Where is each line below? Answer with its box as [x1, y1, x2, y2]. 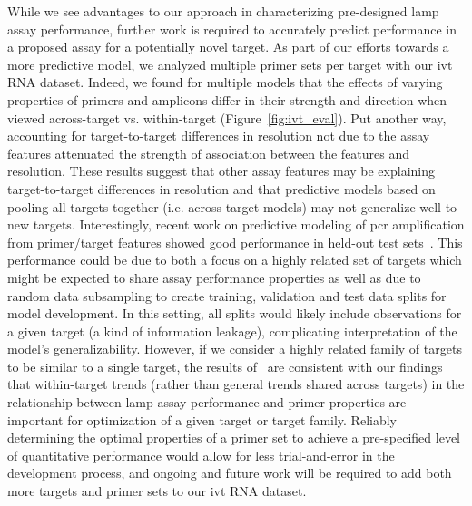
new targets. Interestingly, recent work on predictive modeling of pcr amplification [7, 215, 465, 234]
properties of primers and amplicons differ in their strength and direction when [7, 90, 447, 109]
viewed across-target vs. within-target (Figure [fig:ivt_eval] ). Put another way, [7, 108, 447, 127]
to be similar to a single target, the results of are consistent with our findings [7, 356, 443, 375]
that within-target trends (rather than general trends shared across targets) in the [7, 375, 465, 394]
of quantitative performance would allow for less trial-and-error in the [7, 445, 395, 464]
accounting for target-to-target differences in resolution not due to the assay [7, 126, 430, 145]
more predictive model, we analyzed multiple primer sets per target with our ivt [7, 54, 453, 73]
